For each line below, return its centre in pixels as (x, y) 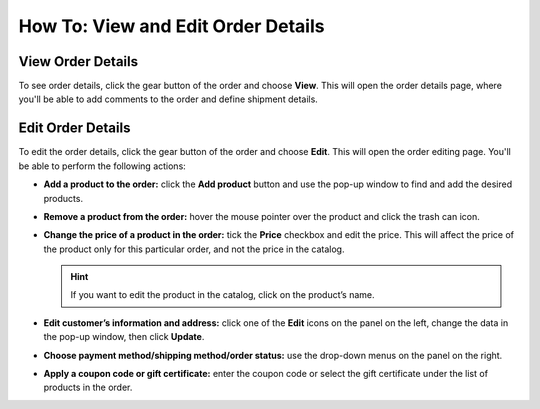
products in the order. (88, 387)
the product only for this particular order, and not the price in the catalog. (194, 249)
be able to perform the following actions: (102, 166)
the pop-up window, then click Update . (124, 337)
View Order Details (78, 61)
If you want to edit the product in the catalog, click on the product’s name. (222, 295)
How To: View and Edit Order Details (171, 26)
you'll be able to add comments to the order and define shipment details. (168, 99)
